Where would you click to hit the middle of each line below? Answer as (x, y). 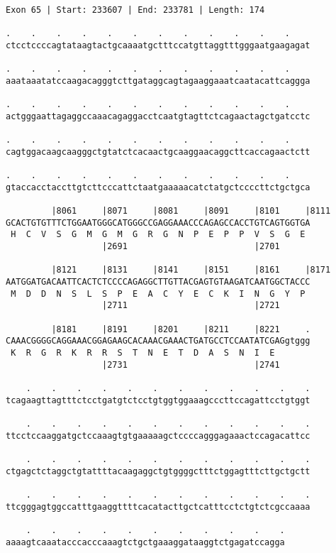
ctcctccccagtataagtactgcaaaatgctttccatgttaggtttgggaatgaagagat (158, 45)
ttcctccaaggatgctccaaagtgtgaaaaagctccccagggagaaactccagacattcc (158, 436)
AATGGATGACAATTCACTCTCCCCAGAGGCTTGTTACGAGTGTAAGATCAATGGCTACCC (158, 282)
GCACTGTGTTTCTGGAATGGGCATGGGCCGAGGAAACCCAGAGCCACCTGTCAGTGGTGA (158, 223)
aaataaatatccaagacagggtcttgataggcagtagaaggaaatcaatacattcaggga (158, 81)
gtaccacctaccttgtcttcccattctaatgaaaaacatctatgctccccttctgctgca (158, 187)
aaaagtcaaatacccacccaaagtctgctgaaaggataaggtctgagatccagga (145, 542)
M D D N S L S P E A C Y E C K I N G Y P (158, 294)
